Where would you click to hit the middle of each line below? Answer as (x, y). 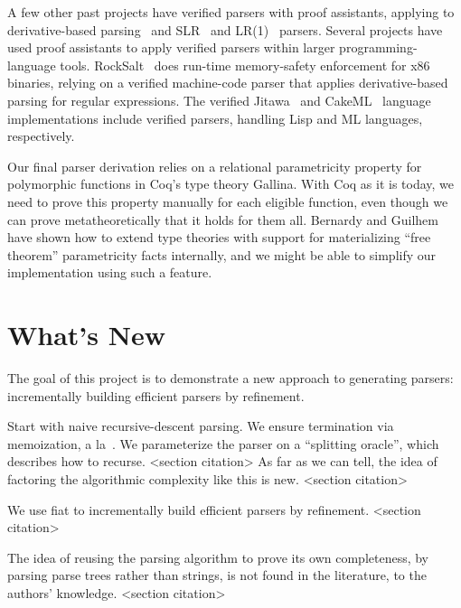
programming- (378, 47)
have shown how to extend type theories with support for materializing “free (219, 237)
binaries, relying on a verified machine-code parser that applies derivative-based (228, 83)
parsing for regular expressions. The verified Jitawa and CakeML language (219, 100)
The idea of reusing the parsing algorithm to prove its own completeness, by (218, 557)
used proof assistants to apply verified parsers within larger (171, 47)
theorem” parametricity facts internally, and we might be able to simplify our (222, 254)
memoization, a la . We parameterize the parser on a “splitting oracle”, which (223, 443)
